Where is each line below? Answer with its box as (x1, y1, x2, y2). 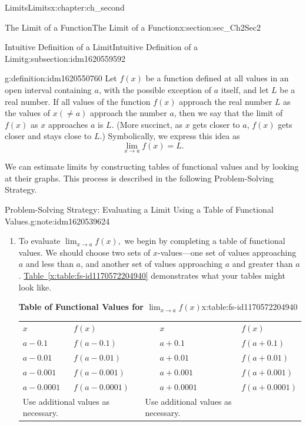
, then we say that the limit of (174, 107, 283, 119)
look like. (18, 280, 52, 293)
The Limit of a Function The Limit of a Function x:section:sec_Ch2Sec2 (5, 21, 261, 33)
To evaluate (18, 235, 61, 247)
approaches (48, 118, 88, 130)
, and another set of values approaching (80, 257, 222, 270)
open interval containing (5, 83, 92, 95)
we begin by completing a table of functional (124, 235, 285, 247)
